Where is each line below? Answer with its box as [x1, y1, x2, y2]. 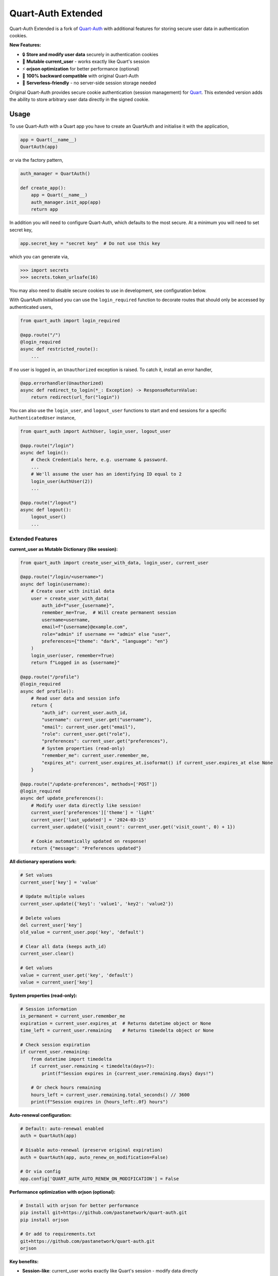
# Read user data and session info [31, 696, 120, 701]
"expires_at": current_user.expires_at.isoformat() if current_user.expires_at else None [41, 759, 273, 766]
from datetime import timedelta [31, 1056, 112, 1062]
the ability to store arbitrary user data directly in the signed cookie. [9, 96, 150, 103]
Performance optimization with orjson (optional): [9, 1189, 116, 1195]
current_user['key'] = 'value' [20, 879, 99, 885]
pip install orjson [20, 1217, 69, 1222]
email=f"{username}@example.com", [41, 624, 128, 630]
